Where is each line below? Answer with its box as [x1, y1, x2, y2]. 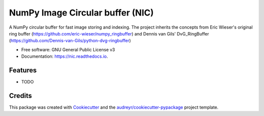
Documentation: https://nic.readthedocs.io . [21, 53, 109, 59]
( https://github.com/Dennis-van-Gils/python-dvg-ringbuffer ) [9, 38, 132, 44]
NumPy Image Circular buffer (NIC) [9, 7, 154, 18]
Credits [9, 91, 32, 99]
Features [9, 66, 37, 74]
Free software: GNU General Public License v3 [21, 47, 115, 52]
